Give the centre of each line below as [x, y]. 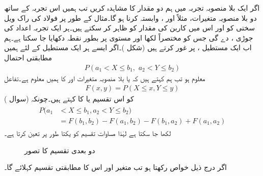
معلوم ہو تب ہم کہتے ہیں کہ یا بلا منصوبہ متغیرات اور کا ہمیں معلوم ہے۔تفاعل [105, 78]
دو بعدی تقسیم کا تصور [60, 150]
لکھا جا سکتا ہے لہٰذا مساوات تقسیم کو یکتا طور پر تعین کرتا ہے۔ [88, 133]
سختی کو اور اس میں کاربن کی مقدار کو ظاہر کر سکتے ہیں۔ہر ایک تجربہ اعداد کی [129, 28]
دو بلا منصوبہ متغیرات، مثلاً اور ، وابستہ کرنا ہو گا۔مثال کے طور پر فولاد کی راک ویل [130, 17]
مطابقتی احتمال [28, 57]
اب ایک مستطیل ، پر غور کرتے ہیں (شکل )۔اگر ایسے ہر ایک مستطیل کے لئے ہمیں [128, 47]
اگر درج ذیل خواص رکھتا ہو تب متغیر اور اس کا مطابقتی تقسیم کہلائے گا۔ [115, 167]
